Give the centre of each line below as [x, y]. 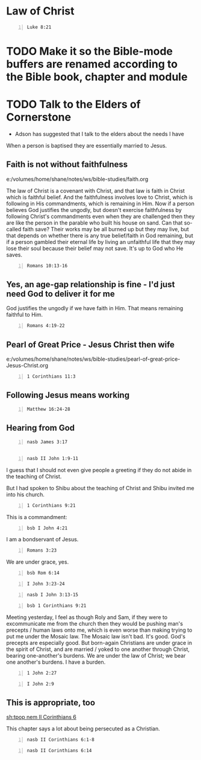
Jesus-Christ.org [27, 366]
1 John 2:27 [42, 673]
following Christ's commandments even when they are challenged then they [100, 216]
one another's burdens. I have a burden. [56, 662]
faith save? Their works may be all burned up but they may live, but [106, 229]
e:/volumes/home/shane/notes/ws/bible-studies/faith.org [77, 179]
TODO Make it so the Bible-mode [90, 51]
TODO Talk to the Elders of [73, 104]
